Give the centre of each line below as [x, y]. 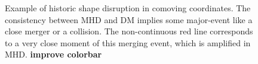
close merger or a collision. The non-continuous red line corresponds [129, 31]
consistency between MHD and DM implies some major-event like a [129, 19]
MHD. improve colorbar [53, 54]
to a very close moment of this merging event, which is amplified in [128, 42]
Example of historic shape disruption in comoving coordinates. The [128, 8]
